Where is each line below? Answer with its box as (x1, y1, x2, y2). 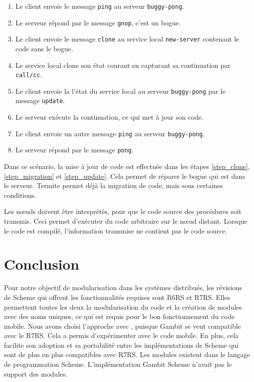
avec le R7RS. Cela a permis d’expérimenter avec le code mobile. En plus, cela (4, 330, 239, 340)
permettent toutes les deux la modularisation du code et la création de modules (4, 301, 242, 312)
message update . (15, 95, 65, 106)
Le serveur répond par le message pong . (15, 145, 133, 155)
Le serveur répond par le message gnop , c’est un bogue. (15, 17, 181, 27)
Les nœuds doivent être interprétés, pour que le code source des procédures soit (4, 206, 242, 216)
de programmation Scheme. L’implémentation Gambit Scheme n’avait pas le (4, 359, 232, 369)
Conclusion (4, 254, 80, 274)
